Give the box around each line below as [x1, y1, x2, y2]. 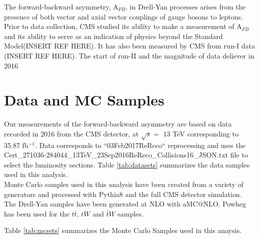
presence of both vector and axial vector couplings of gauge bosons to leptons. [4, 11, 243, 21]
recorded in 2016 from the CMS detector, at [4, 128, 139, 138]
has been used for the [4, 208, 69, 218]
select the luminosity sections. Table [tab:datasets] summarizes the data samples [4, 159, 250, 169]
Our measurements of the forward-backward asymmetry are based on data [4, 118, 232, 129]
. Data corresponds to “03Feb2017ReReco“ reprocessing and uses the [34, 139, 245, 150]
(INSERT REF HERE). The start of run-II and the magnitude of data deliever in [4, 50, 254, 60]
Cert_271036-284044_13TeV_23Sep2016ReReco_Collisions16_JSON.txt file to [4, 149, 248, 160]
